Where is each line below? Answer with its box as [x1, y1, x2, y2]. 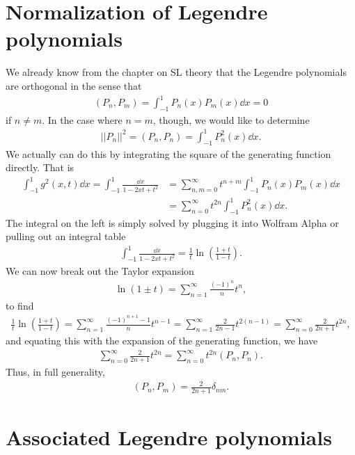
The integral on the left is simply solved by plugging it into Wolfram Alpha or [6, 215, 339, 230]
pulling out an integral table [6, 229, 126, 244]
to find [6, 298, 34, 312]
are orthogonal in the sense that [6, 78, 142, 93]
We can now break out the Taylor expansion [6, 264, 194, 278]
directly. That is [6, 160, 74, 175]
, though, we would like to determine [152, 112, 310, 127]
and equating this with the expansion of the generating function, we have [6, 333, 318, 348]
